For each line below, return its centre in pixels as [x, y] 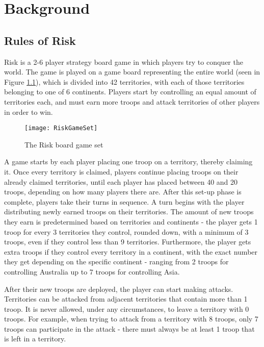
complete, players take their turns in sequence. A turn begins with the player [124, 201]
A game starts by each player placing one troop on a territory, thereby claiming [128, 162]
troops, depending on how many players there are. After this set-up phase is [123, 192]
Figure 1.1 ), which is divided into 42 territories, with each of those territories [124, 81]
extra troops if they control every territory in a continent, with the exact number [131, 251]
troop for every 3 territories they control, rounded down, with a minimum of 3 [126, 231]
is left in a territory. [35, 339]
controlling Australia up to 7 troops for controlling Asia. [92, 271]
